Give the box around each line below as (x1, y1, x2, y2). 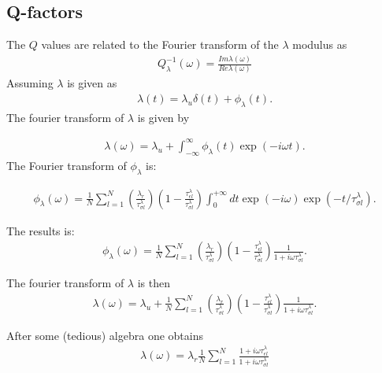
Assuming (6, 75, 54, 91)
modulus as (292, 36, 347, 53)
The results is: (6, 222, 75, 238)
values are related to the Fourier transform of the (41, 36, 279, 53)
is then (137, 275, 170, 291)
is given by (137, 109, 190, 125)
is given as (67, 75, 117, 91)
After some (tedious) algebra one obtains (6, 327, 203, 343)
